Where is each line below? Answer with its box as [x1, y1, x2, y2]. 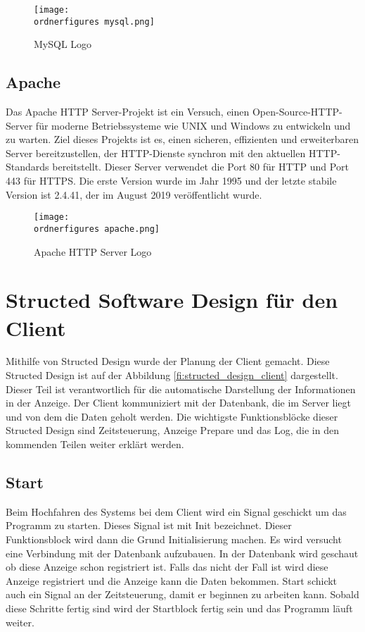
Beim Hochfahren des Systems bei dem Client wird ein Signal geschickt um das [6, 504, 347, 519]
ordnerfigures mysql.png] [34, 16, 155, 27]
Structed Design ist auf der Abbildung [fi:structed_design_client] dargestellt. [6, 368, 338, 383]
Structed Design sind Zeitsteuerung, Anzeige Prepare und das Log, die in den [6, 423, 339, 438]
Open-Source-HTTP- [252, 104, 342, 119]
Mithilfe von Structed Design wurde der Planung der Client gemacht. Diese [6, 354, 330, 368]
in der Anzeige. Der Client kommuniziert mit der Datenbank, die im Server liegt [6, 395, 351, 410]
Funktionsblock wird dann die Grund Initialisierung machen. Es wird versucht [6, 532, 342, 547]
